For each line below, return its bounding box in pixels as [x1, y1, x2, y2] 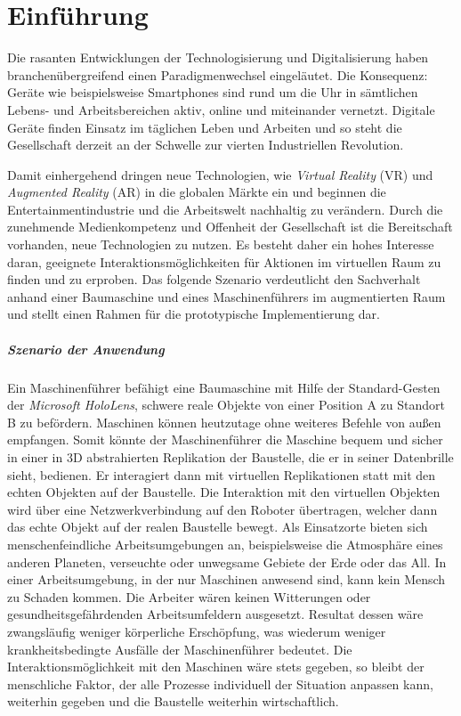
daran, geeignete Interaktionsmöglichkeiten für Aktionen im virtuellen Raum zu [7, 252, 441, 271]
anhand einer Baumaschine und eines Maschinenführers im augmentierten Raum [7, 287, 446, 305]
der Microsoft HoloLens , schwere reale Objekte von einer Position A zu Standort [7, 395, 445, 414]
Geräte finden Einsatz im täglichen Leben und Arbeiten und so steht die [7, 118, 402, 136]
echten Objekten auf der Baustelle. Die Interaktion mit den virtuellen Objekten [7, 483, 441, 501]
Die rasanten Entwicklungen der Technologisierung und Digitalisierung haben [7, 48, 429, 67]
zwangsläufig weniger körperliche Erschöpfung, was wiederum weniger [7, 622, 386, 640]
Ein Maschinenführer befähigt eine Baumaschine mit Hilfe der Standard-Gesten [7, 378, 441, 396]
